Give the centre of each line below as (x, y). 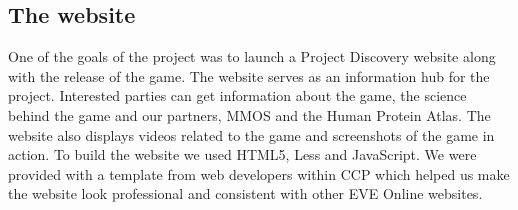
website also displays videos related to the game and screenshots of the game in (251, 134)
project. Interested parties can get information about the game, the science (237, 95)
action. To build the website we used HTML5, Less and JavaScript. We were (242, 154)
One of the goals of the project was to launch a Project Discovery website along (252, 56)
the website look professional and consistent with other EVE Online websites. (245, 193)
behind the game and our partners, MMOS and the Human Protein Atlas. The (249, 114)
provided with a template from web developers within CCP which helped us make (259, 173)
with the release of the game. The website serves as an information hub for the (249, 75)
